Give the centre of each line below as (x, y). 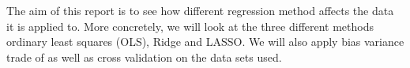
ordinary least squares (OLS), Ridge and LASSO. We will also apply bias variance (205, 42)
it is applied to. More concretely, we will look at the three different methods (190, 26)
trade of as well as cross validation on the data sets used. (144, 57)
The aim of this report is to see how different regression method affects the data (200, 10)
